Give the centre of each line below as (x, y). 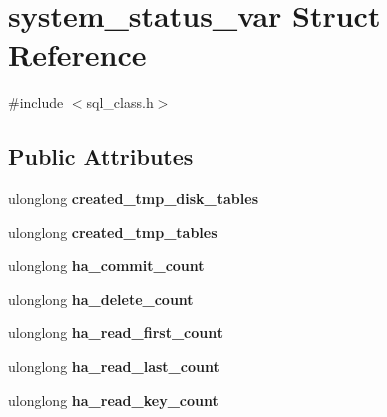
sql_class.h (120, 102)
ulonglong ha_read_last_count (114, 366)
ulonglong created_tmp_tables (113, 231)
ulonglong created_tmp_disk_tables (133, 198)
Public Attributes (101, 156)
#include (36, 102)
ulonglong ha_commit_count (106, 265)
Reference (77, 54)
